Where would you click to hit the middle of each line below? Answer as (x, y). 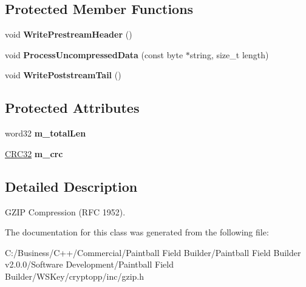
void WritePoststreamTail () (63, 75)
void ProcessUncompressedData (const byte (94, 54)
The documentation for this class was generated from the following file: (137, 232)
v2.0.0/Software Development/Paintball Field (89, 264)
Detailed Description (71, 186)
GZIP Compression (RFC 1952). (65, 211)
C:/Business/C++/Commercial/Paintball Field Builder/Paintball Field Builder (153, 252)
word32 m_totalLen (46, 133)
